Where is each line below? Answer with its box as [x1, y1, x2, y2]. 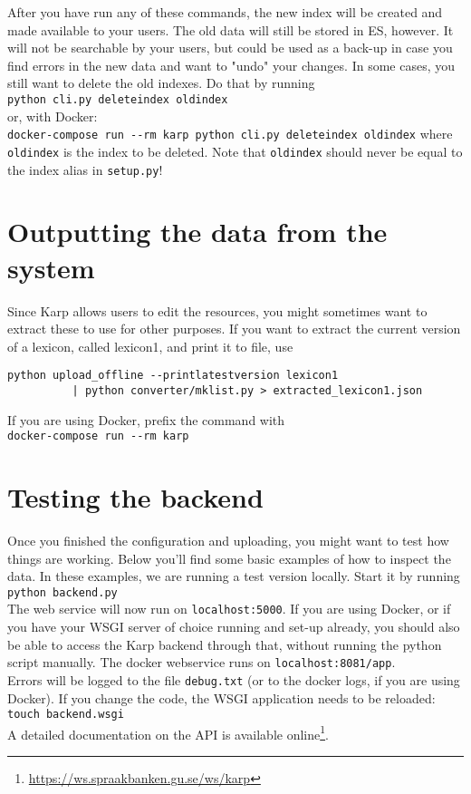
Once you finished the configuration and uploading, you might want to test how [7, 530, 449, 549]
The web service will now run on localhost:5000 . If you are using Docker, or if [7, 599, 451, 618]
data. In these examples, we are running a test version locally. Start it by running [7, 566, 460, 586]
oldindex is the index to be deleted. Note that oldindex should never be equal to [7, 141, 463, 160]
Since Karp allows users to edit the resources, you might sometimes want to [7, 301, 428, 320]
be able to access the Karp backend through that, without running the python [7, 634, 442, 654]
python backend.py [7, 586, 118, 599]
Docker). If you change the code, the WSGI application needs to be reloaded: [7, 688, 436, 707]
